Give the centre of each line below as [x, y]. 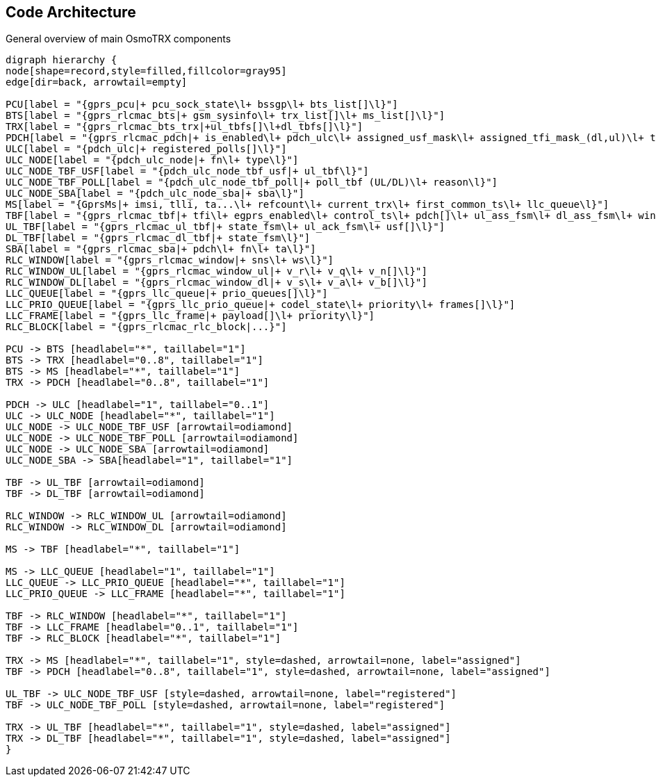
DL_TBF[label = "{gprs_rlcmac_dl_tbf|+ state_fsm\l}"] [158, 238]
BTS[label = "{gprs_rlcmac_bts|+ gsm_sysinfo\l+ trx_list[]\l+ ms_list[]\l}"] [225, 116]
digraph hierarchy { [61, 60]
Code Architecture [71, 12]
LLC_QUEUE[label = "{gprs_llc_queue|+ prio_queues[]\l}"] [167, 294]
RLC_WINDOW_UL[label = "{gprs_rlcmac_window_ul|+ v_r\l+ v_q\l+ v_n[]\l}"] [216, 271]
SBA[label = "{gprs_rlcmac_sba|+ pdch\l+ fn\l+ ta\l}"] [161, 249]
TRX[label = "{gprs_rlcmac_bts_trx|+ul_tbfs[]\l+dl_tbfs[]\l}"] [184, 127]
